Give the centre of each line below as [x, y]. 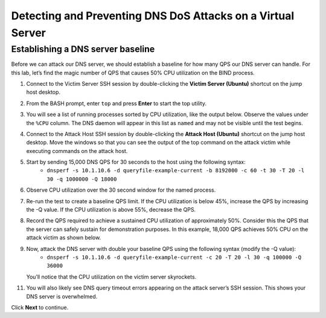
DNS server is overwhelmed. [62, 296]
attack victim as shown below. [64, 238]
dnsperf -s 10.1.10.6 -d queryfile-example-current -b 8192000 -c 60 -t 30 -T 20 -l [176, 170]
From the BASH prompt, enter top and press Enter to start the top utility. [116, 103]
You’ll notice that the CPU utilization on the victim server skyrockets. [111, 277]
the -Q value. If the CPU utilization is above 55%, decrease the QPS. [111, 210]
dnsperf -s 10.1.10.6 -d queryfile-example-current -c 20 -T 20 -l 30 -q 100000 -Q [174, 257]
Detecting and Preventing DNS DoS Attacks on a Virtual [153, 16]
